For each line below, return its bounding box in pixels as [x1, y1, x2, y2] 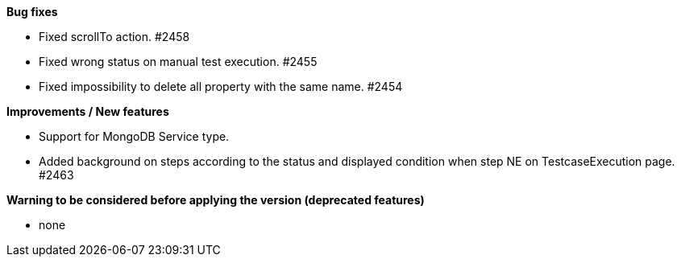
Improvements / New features [6, 105, 169, 118]
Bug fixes [6, 5, 58, 18]
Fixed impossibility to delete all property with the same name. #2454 [39, 80, 403, 93]
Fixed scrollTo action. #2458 [39, 30, 190, 43]
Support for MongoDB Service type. [39, 129, 230, 143]
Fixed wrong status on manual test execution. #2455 [39, 55, 318, 68]
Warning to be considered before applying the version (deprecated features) [6, 193, 425, 207]
